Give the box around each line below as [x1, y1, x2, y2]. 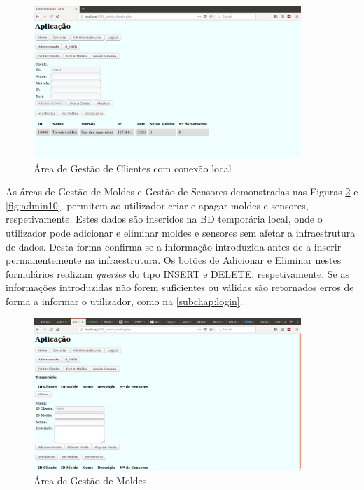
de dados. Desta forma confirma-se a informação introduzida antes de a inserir [6, 239, 342, 253]
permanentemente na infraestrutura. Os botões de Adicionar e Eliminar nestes [6, 253, 342, 267]
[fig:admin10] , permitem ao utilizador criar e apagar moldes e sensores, [6, 197, 309, 212]
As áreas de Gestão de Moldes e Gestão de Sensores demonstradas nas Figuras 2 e [6, 184, 358, 199]
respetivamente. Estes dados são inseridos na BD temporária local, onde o [6, 211, 323, 226]
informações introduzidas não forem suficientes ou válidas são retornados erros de [6, 280, 354, 295]
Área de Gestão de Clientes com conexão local [34, 160, 232, 175]
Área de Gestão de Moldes [34, 473, 147, 488]
